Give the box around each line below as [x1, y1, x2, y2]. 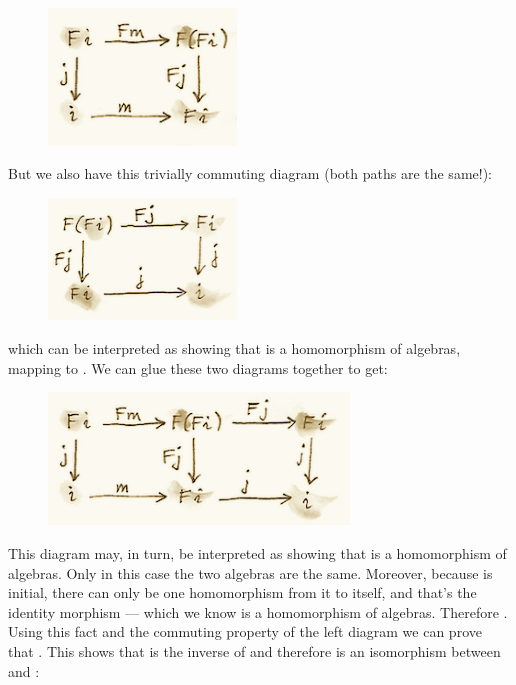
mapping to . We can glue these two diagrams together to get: [8, 357, 388, 378]
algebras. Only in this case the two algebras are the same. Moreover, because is [8, 562, 493, 583]
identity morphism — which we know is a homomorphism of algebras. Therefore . [8, 601, 508, 622]
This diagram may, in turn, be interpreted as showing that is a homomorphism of [8, 543, 507, 564]
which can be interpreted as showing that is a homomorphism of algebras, [8, 338, 461, 359]
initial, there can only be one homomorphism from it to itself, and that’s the [8, 582, 477, 603]
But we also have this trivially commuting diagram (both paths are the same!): [8, 163, 492, 184]
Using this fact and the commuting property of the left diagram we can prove [8, 621, 482, 642]
